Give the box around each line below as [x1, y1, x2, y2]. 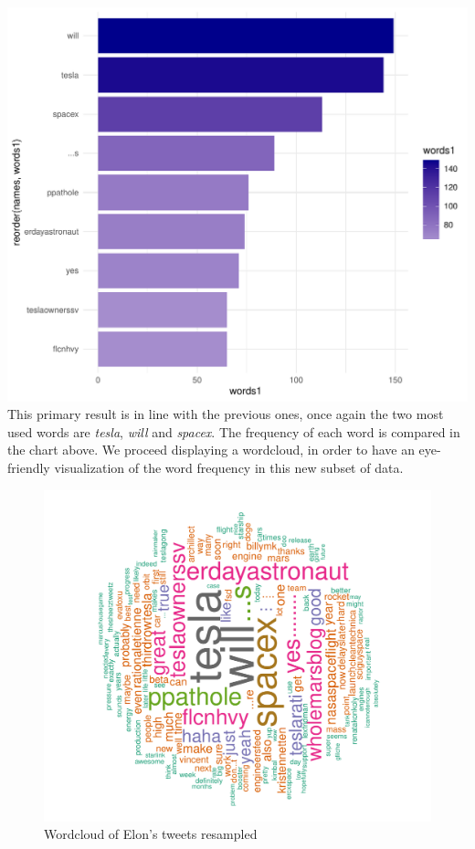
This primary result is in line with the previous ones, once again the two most [7, 404, 444, 424]
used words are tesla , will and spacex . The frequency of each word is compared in [7, 422, 460, 441]
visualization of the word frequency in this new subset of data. [54, 458, 404, 477]
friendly [7, 458, 50, 477]
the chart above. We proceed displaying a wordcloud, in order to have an [7, 440, 415, 459]
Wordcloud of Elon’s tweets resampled [44, 824, 258, 844]
